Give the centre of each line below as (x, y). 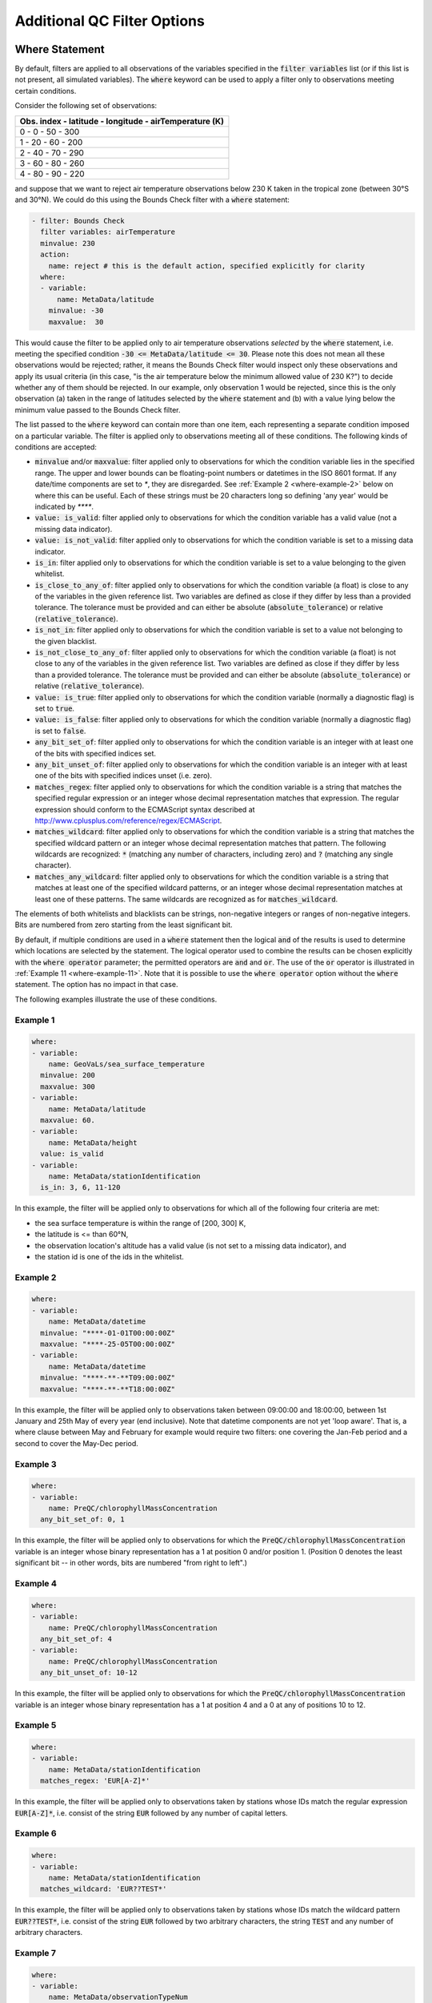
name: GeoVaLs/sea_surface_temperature (127, 1064)
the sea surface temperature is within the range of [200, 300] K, (140, 1223)
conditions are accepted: (56, 447)
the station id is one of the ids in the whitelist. (109, 1256)
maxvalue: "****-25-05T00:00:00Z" (108, 1344)
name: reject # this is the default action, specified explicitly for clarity (207, 266)
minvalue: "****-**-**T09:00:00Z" (108, 1378)
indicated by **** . (64, 506)
